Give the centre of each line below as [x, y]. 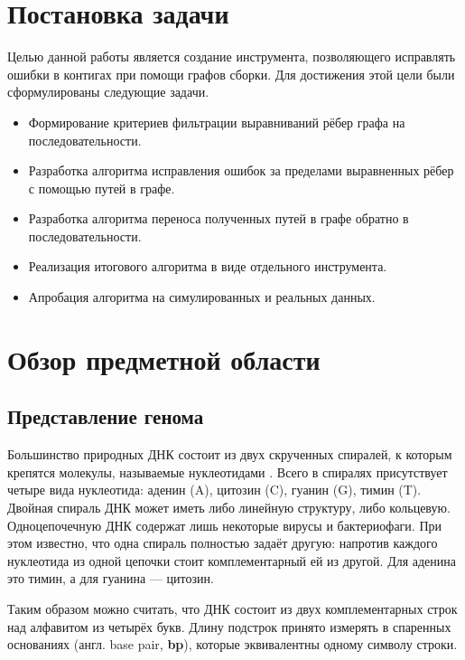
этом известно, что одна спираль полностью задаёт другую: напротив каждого [223, 543]
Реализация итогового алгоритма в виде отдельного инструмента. [208, 266]
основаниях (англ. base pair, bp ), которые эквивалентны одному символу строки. [232, 644]
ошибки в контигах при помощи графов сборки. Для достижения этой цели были [231, 74]
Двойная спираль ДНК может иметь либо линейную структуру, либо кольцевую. [229, 508]
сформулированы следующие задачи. [108, 92]
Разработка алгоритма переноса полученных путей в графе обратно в [219, 218]
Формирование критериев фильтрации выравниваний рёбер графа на [217, 122]
